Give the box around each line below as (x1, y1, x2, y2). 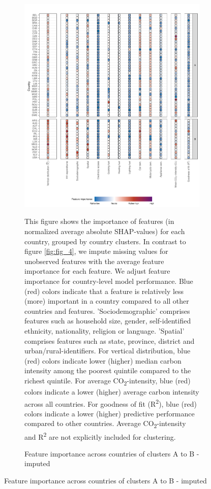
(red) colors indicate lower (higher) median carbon (24, 355, 182, 366)
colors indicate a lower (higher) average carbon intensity (24, 386, 199, 397)
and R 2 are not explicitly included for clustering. (24, 430, 176, 442)
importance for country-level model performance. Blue (24, 275, 193, 286)
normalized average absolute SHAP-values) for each (24, 226, 185, 237)
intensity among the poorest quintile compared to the (24, 365, 191, 376)
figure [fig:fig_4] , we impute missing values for (24, 246, 168, 256)
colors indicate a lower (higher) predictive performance (24, 408, 195, 418)
